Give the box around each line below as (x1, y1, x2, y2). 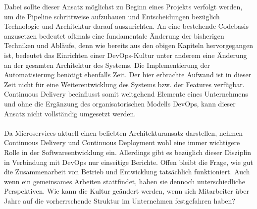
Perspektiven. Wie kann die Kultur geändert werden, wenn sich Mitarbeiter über (4, 186, 249, 196)
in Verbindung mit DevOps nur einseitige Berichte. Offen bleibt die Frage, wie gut (4, 157, 253, 167)
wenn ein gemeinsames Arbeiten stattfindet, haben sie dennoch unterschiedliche (4, 176, 245, 186)
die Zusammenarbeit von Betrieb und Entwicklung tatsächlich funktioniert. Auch (4, 166, 250, 177)
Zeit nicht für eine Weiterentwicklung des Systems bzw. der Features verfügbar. (4, 79, 245, 89)
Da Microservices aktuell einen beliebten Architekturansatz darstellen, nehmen (4, 127, 243, 138)
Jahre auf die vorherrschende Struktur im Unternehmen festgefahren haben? (4, 195, 235, 206)
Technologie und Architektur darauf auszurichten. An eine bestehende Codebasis (4, 21, 249, 31)
